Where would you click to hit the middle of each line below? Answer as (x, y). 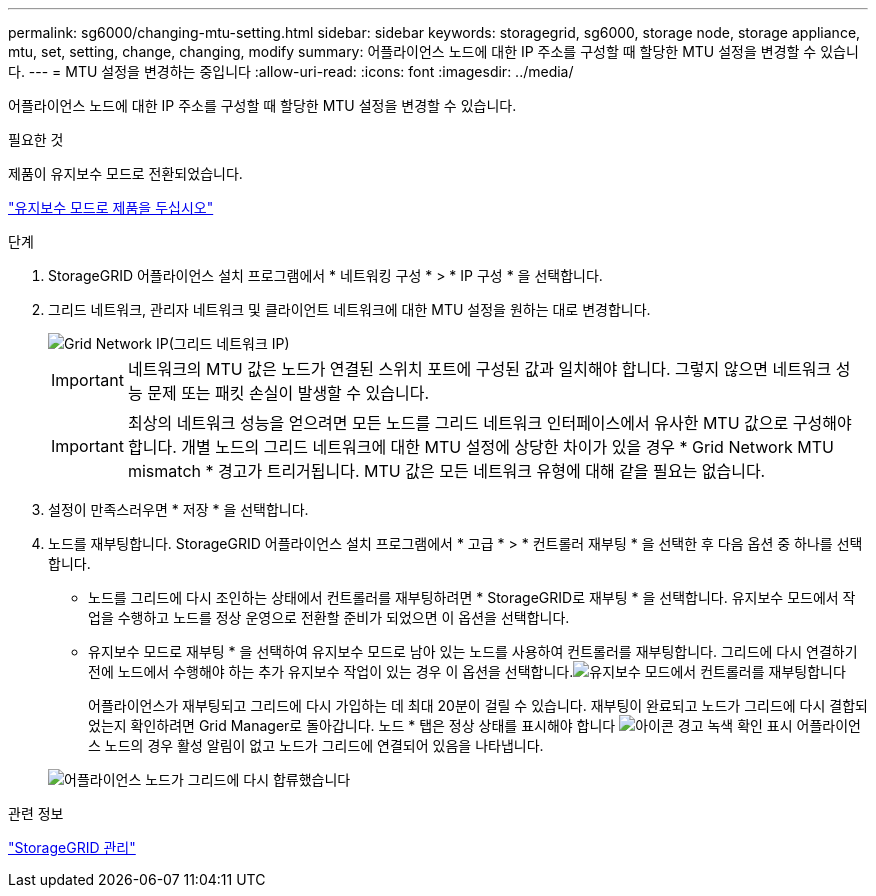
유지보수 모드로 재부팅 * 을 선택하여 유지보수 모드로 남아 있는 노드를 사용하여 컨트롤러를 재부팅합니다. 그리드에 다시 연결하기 (473, 651)
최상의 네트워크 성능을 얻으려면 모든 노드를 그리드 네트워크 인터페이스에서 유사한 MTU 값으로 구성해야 (489, 423)
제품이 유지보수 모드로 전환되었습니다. (125, 173)
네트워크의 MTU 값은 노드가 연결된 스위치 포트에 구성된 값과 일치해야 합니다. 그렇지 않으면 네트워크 (479, 369)
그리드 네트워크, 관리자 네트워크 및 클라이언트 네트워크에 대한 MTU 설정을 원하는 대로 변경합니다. (349, 309)
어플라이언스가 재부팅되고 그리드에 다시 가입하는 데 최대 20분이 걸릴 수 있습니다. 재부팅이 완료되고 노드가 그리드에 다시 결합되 (478, 705)
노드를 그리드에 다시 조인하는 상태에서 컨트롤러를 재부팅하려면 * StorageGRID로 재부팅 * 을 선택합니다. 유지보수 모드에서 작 (472, 597)
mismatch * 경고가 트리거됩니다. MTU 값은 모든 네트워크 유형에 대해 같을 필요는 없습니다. (446, 471)
